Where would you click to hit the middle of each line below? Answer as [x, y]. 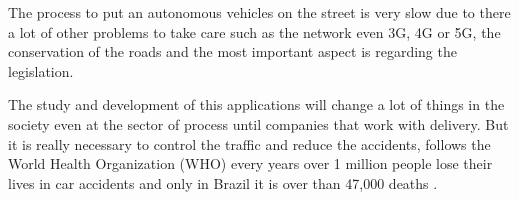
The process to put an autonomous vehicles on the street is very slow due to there [259, 12]
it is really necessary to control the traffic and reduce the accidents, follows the [249, 143]
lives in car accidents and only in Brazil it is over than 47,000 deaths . [223, 182]
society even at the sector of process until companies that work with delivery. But [258, 123]
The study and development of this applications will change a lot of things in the [256, 104]
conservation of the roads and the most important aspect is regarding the [232, 51]
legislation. [41, 70]
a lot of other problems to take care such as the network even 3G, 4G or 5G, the [254, 31]
